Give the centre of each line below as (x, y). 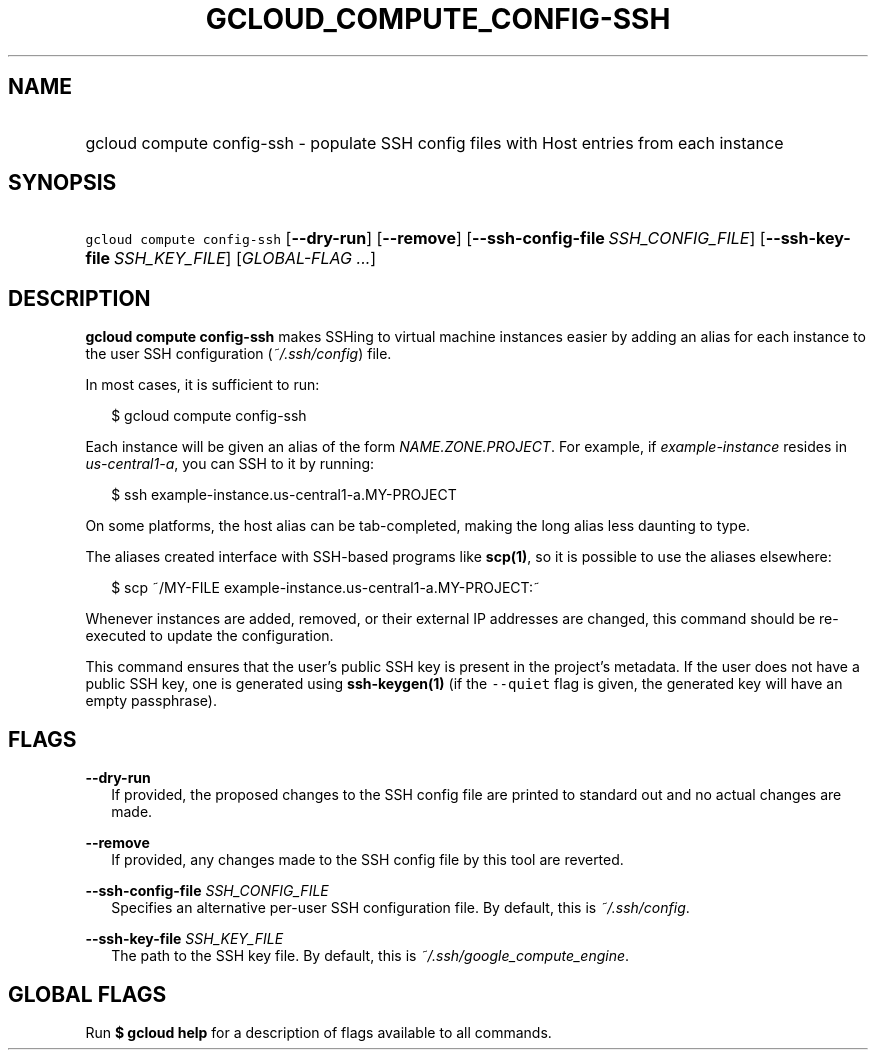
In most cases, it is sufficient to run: (202, 385)
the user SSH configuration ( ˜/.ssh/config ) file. (238, 354)
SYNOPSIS (62, 183)
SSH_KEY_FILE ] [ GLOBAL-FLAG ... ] (245, 258)
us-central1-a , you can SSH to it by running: (230, 464)
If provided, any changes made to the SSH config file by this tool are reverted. (367, 860)
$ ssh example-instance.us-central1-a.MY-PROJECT (284, 495)
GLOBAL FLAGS (87, 994)
